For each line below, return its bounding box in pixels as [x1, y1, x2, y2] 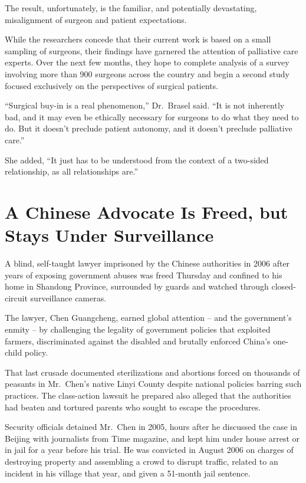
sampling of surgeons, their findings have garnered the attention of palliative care [5, 44, 298, 57]
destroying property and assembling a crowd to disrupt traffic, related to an [5, 455, 278, 467]
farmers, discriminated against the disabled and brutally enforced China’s [5, 334, 271, 347]
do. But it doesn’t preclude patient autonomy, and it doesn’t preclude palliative [5, 122, 292, 134]
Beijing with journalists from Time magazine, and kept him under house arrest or [5, 432, 300, 444]
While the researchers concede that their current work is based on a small [5, 33, 271, 45]
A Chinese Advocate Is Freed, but [5, 199, 288, 224]
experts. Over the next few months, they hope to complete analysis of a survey [5, 56, 289, 68]
